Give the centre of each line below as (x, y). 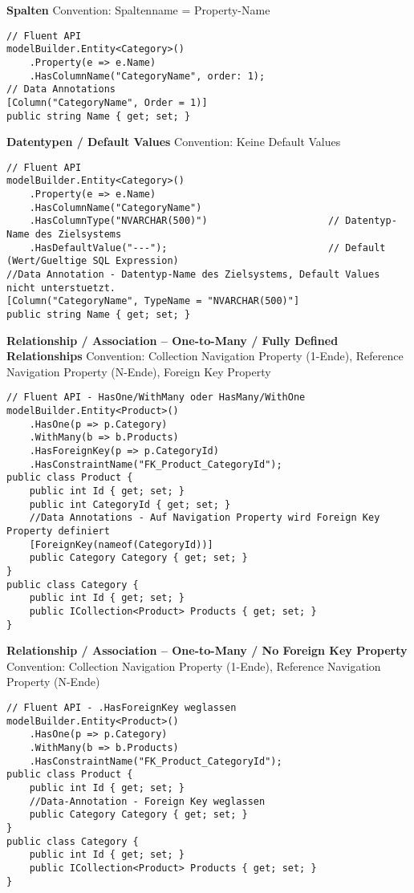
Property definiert (58, 531)
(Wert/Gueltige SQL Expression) (93, 261)
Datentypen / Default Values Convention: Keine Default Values (174, 142)
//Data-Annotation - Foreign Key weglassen (147, 801)
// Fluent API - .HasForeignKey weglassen (122, 708)
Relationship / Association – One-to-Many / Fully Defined (172, 340)
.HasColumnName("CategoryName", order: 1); (147, 76)
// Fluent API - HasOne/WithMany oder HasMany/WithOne (156, 398)
